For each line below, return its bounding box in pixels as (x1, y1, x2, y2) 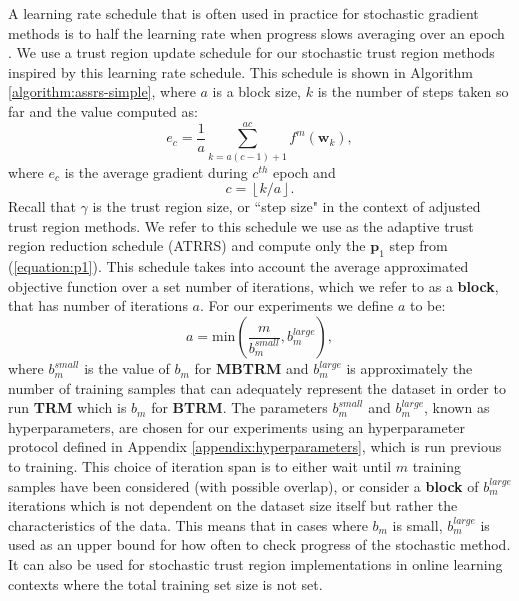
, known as (424, 397, 490, 418)
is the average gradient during (64, 161, 248, 182)
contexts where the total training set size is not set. (8, 573, 323, 594)
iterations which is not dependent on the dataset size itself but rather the (8, 495, 458, 516)
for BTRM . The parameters (151, 397, 328, 418)
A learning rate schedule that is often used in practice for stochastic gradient (8, 3, 479, 23)
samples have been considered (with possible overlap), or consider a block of (8, 475, 479, 496)
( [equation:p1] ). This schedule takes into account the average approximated (8, 256, 469, 277)
